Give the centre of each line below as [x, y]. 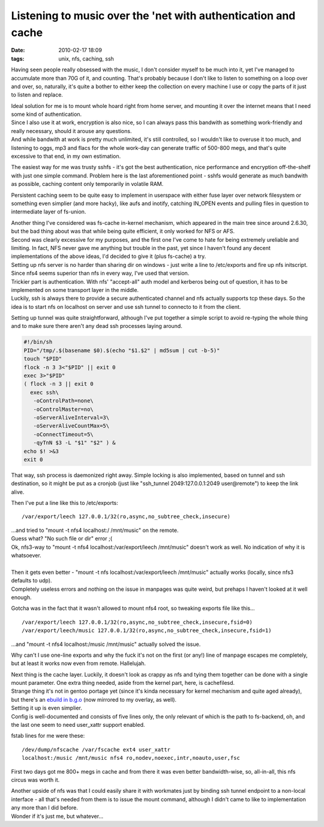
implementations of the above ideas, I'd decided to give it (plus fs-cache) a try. [109, 256]
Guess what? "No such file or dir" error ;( [62, 539]
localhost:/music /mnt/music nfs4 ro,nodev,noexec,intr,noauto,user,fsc [131, 758]
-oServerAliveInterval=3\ [71, 417]
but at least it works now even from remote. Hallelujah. [79, 663]
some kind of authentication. [46, 115]
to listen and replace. [37, 95]
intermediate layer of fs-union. [49, 212]
